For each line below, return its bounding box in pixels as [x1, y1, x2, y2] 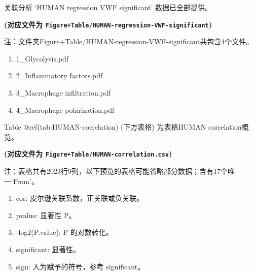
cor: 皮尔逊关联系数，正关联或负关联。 [16, 193, 144, 203]
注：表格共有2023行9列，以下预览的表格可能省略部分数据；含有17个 [4, 166, 228, 176]
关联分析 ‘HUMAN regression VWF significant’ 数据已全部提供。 [4, 2, 212, 12]
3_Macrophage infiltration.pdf [16, 87, 111, 98]
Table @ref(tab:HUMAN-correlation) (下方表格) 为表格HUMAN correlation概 [4, 121, 249, 132]
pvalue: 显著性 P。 [16, 209, 76, 220]
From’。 [13, 175, 39, 186]
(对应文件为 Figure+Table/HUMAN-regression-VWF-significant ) [4, 19, 212, 29]
